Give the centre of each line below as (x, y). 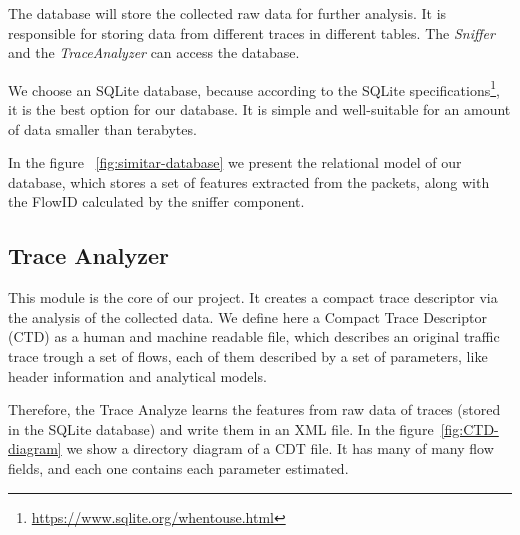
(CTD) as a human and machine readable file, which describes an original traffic (254, 336)
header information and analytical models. (137, 375)
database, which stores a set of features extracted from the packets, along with (249, 181)
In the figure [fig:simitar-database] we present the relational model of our (235, 162)
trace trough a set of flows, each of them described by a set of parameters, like (248, 355)
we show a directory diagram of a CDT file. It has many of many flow (280, 448)
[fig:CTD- (469, 428)
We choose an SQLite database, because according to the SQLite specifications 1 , (254, 88)
